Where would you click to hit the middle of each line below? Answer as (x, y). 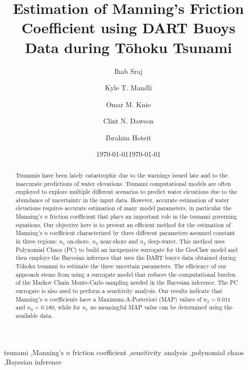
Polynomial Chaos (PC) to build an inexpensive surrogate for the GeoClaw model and (126, 249)
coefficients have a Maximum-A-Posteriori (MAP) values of (125, 299)
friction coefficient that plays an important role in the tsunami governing (143, 216)
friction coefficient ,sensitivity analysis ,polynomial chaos (158, 352)
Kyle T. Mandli (128, 88)
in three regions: (36, 241)
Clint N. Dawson (128, 121)
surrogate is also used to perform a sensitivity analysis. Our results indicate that (119, 291)
